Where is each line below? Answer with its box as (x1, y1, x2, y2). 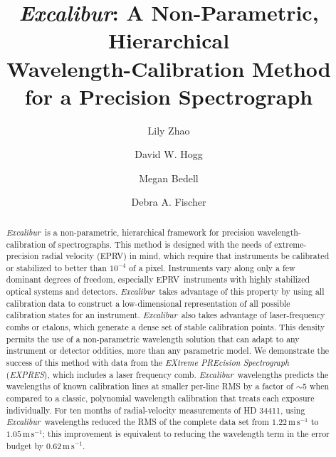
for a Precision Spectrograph (24, 81, 313, 110)
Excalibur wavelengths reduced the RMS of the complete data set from (6, 416, 269, 428)
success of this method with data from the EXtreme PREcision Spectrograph (6, 357, 290, 369)
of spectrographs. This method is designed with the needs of (48, 238, 272, 250)
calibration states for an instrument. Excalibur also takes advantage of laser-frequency (6, 309, 325, 321)
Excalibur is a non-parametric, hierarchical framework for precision (6, 226, 255, 238)
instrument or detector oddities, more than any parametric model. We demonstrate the (6, 345, 330, 357)
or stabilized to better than (6, 261, 107, 273)
